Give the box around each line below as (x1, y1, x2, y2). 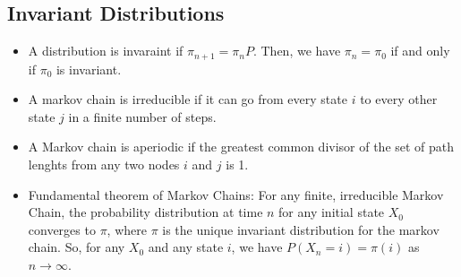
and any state (148, 238, 224, 256)
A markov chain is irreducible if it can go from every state (28, 90, 347, 108)
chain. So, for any (28, 238, 125, 256)
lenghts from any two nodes (28, 155, 180, 174)
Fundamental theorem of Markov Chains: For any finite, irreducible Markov (28, 185, 444, 203)
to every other (360, 90, 438, 108)
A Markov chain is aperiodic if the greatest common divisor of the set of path (28, 137, 455, 156)
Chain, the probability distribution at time (28, 203, 263, 221)
